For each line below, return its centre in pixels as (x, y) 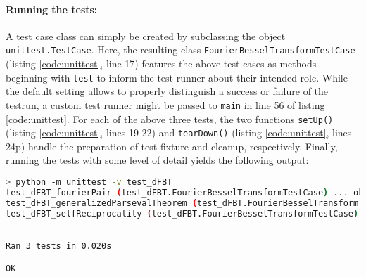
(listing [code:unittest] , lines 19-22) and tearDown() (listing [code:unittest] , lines (179, 133)
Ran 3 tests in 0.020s (59, 246)
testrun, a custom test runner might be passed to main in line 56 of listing (165, 104)
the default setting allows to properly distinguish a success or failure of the (167, 91)
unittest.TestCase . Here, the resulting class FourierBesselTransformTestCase (181, 50)
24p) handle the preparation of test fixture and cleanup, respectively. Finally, (172, 146)
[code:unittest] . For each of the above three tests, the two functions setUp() (170, 118)
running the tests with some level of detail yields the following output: (157, 160)
